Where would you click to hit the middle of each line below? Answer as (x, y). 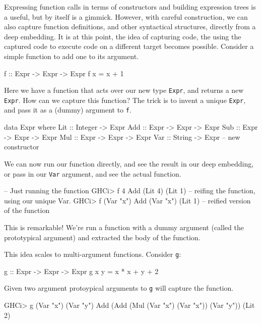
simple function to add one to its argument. (71, 56)
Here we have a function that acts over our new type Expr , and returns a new (124, 90)
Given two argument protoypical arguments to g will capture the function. (119, 288)
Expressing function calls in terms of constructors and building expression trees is (130, 7)
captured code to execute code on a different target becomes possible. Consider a (129, 46)
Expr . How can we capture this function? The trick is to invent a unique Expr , (125, 100)
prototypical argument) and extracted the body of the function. (102, 237)
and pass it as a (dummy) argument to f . (68, 110)
